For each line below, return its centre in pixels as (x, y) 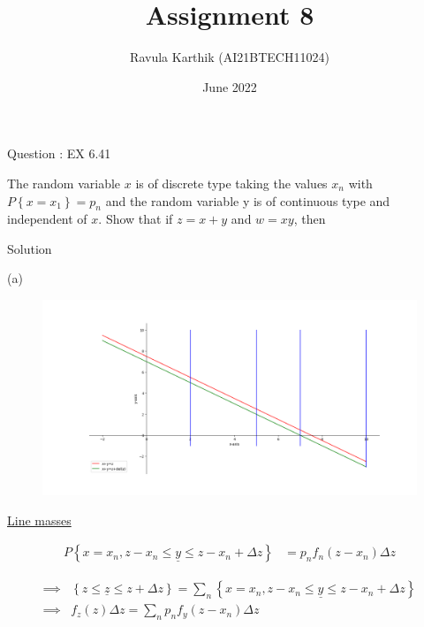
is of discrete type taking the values (231, 183)
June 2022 (230, 86)
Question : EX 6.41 (59, 153)
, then (310, 219)
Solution (30, 248)
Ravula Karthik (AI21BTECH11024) (230, 57)
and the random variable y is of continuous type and (248, 200)
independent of (47, 219)
